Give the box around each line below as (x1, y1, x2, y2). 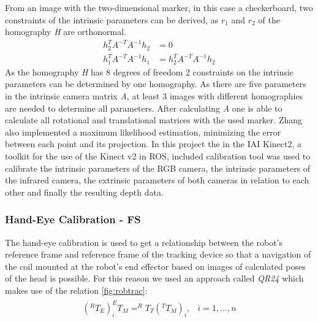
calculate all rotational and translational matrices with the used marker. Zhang (5, 113, 303, 126)
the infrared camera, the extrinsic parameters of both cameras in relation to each (5, 174, 309, 186)
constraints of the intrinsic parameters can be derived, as (5, 13, 219, 26)
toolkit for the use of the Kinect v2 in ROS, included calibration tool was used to (5, 149, 311, 162)
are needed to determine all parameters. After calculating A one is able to (5, 101, 282, 114)
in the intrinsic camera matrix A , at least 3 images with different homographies (5, 89, 303, 102)
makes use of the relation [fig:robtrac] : (5, 283, 148, 296)
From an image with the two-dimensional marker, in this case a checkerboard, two (5, 1, 313, 13)
